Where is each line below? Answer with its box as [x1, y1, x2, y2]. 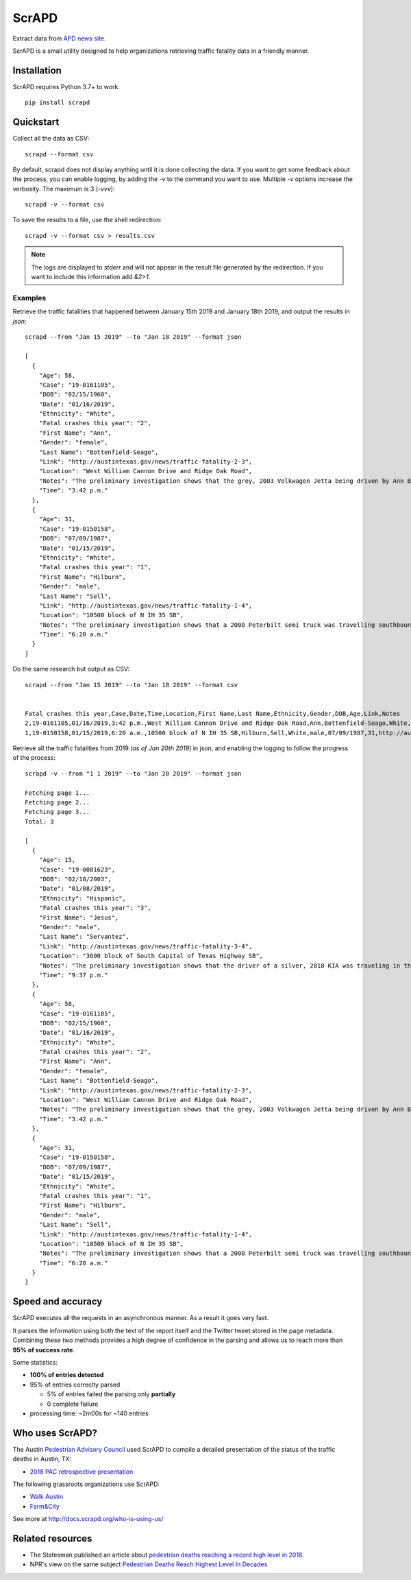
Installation [12, 64, 62, 76]
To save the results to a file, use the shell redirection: [12, 216, 162, 224]
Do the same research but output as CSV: [12, 665, 130, 673]
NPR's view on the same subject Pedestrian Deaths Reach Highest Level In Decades [29, 1560, 268, 1568]
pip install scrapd [25, 99, 90, 106]
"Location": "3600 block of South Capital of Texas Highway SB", [38, 952, 264, 960]
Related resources [12, 1533, 92, 1544]
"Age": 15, [38, 856, 76, 864]
